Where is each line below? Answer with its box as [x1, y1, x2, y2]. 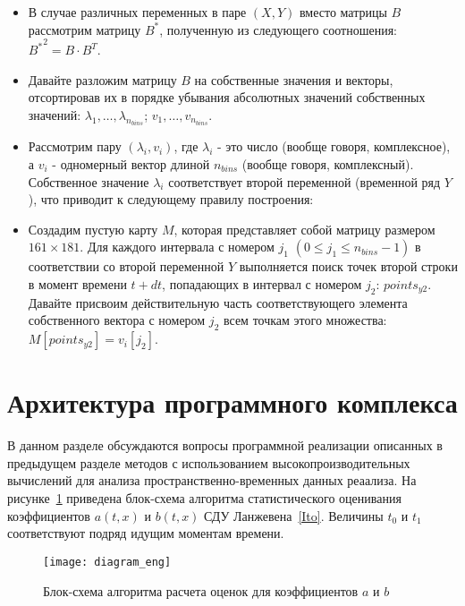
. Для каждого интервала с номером [80, 237, 275, 256]
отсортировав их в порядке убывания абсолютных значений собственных [28, 88, 426, 107]
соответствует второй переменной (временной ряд [168, 172, 441, 191]
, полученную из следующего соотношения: [159, 20, 398, 38]
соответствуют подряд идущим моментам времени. [7, 524, 284, 542]
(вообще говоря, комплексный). [241, 155, 414, 173]
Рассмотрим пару [28, 137, 122, 156]
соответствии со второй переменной [28, 257, 224, 276]
